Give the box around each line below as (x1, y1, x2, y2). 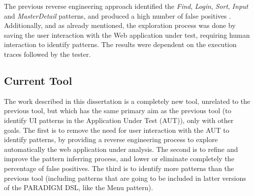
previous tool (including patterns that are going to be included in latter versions (4, 172, 246, 183)
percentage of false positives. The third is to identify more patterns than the (4, 163, 234, 173)
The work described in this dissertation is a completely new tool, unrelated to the (4, 96, 251, 106)
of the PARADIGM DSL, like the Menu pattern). (4, 182, 153, 193)
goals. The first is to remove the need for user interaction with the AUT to (4, 124, 229, 135)
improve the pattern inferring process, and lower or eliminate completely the (4, 153, 234, 164)
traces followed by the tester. (4, 49, 91, 59)
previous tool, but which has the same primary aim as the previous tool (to (4, 105, 231, 116)
